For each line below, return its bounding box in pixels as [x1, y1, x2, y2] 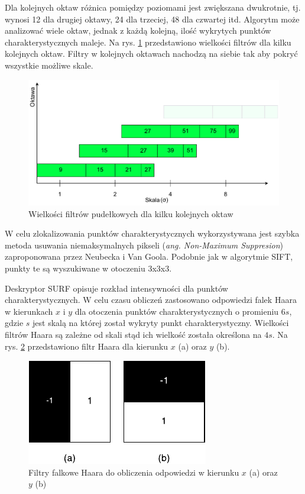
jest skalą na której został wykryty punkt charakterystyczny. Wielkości [33, 317, 289, 329]
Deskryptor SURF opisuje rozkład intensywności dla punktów [5, 282, 228, 294]
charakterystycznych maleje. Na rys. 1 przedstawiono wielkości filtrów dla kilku [5, 35, 291, 48]
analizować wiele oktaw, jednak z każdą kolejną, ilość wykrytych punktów [5, 24, 271, 37]
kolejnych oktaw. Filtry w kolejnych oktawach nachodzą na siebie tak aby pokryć [5, 47, 298, 60]
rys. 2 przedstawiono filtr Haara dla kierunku [5, 340, 168, 352]
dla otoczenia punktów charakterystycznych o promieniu [74, 305, 279, 317]
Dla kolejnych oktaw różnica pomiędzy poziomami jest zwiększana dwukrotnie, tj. [5, 1, 301, 13]
